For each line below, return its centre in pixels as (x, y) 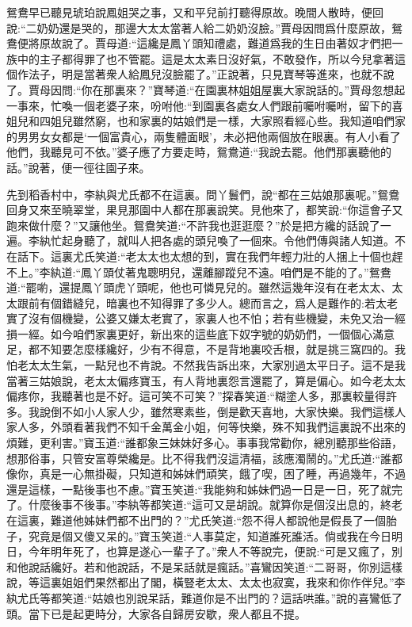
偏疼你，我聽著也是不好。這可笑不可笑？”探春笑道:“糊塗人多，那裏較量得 (196, 396)
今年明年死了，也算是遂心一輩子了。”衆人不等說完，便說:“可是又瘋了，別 (216, 551)
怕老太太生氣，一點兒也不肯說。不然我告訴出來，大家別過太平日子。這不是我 (206, 365)
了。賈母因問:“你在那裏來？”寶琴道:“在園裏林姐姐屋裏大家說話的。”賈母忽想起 (206, 89)
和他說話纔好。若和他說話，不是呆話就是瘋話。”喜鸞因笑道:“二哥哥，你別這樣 (205, 566)
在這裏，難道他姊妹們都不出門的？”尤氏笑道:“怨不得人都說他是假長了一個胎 (202, 520)
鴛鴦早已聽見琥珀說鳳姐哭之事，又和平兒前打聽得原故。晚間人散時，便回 (195, 12)
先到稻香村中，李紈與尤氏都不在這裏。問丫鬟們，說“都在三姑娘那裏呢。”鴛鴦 (203, 194)
